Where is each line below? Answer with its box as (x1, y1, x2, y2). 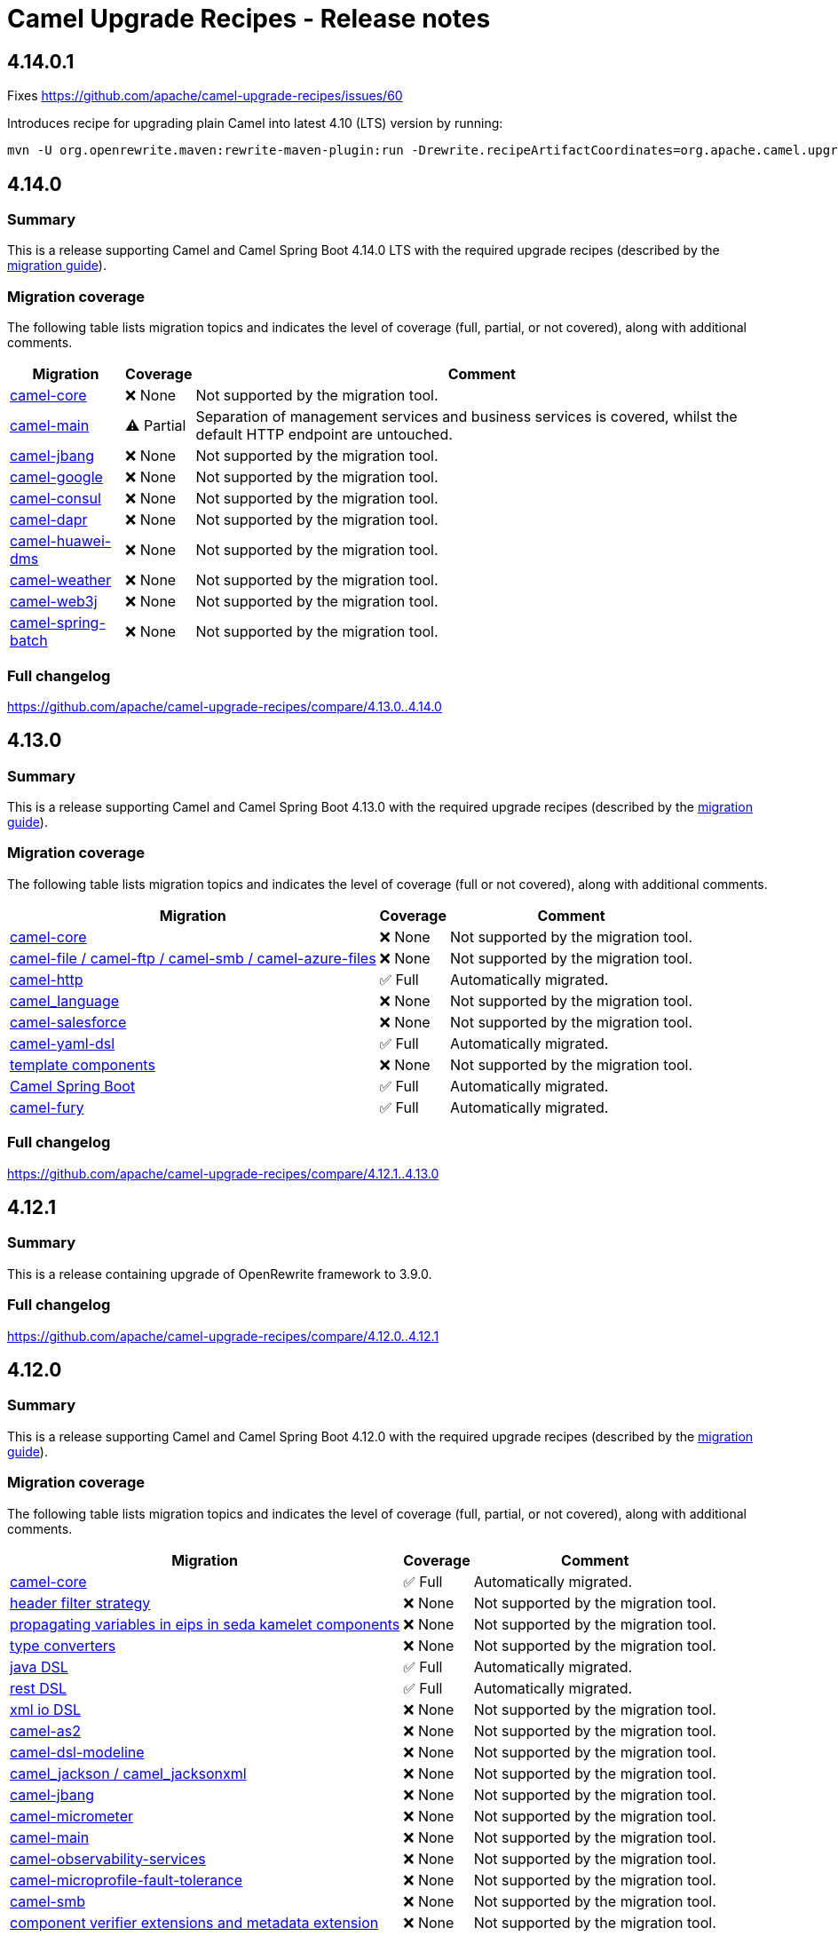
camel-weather (10, 571, 112, 590)
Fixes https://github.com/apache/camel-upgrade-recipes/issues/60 (7, 88, 403, 104)
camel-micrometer (10, 1806, 134, 1825)
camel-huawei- (10, 532, 112, 551)
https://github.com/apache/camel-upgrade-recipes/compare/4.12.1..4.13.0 (7, 1165, 439, 1181)
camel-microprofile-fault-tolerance (10, 1870, 243, 1889)
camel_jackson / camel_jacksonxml (10, 1764, 247, 1782)
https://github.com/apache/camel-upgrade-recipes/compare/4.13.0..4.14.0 (7, 698, 442, 714)
